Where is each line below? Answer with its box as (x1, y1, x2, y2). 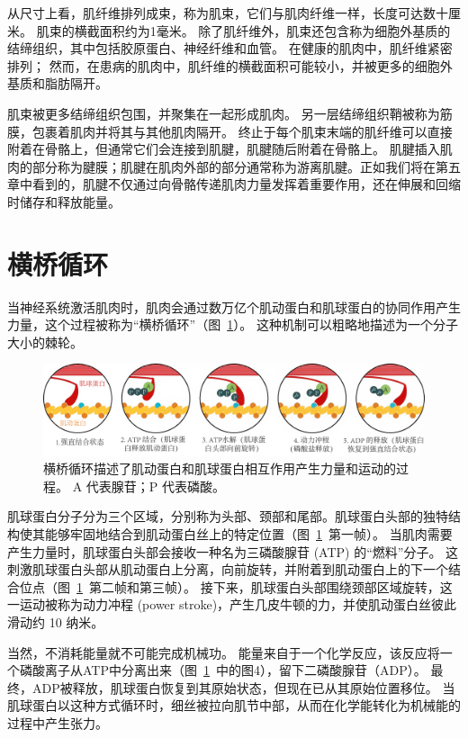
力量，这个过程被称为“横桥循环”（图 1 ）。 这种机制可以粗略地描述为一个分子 (7, 315, 458, 334)
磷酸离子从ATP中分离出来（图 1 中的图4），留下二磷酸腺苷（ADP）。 (19, 661, 427, 679)
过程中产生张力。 (7, 714, 108, 733)
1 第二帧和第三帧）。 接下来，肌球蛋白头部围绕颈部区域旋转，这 (76, 577, 453, 596)
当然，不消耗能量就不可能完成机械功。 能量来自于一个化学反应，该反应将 (7, 643, 440, 661)
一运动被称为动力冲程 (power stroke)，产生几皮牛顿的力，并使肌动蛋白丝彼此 (7, 595, 457, 614)
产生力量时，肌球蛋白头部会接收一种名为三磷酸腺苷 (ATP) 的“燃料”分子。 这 (7, 542, 459, 561)
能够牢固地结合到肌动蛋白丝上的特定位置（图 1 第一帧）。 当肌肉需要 (44, 525, 453, 544)
